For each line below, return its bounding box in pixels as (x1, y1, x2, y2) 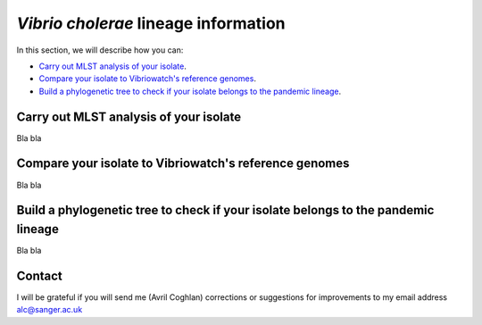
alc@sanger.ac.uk (16, 304, 83, 315)
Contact (16, 268, 62, 283)
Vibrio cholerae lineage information (16, 13, 286, 33)
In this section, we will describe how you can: (16, 45, 184, 55)
